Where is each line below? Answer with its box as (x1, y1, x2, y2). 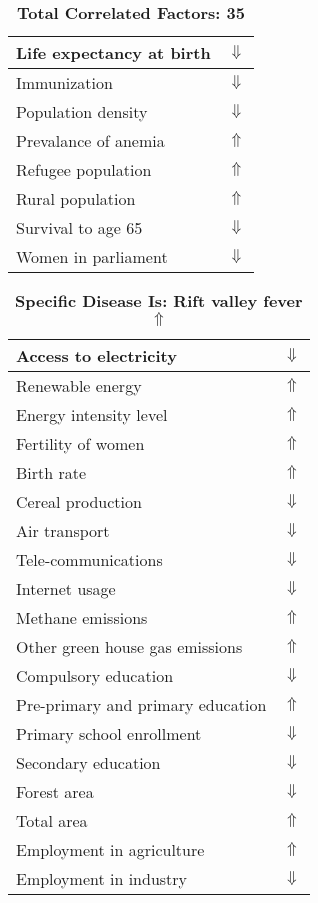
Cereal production (16, 490, 142, 513)
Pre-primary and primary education (16, 693, 267, 716)
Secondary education (16, 751, 161, 774)
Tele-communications (16, 548, 163, 571)
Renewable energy (16, 374, 142, 397)
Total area (16, 809, 88, 832)
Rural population (16, 187, 136, 210)
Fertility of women (16, 432, 145, 455)
